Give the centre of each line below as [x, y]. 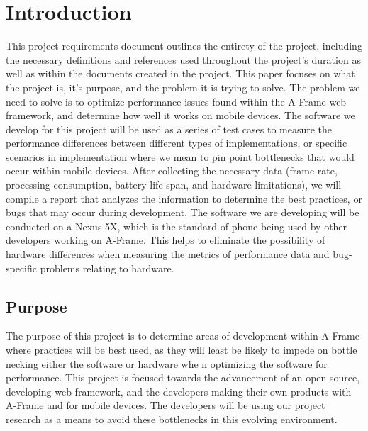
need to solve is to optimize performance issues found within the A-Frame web [176, 101]
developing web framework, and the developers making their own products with [179, 391]
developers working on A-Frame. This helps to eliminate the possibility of [166, 240]
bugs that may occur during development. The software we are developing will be [183, 212]
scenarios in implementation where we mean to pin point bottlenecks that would [180, 156]
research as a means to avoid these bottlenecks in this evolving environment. [172, 419]
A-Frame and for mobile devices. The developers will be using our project [166, 405]
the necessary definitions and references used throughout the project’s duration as [183, 59]
